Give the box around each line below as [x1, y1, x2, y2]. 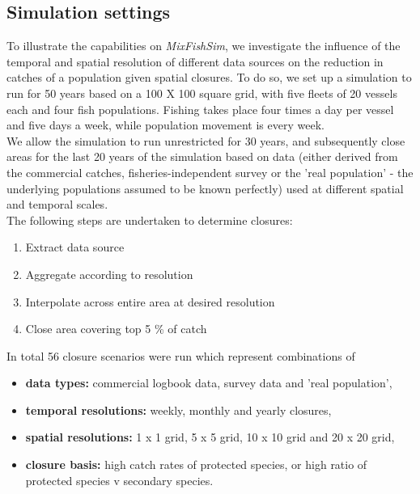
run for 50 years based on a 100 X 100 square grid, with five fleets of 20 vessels [6, 84, 397, 101]
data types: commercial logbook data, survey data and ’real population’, [25, 374, 392, 391]
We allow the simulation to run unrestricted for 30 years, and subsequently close [6, 132, 405, 149]
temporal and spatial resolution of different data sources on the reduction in [6, 53, 384, 70]
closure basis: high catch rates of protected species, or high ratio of [25, 456, 367, 473]
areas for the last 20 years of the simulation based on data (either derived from [6, 148, 398, 165]
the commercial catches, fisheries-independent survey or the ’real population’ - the [6, 163, 414, 180]
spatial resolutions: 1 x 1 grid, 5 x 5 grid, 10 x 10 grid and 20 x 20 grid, [25, 429, 395, 445]
